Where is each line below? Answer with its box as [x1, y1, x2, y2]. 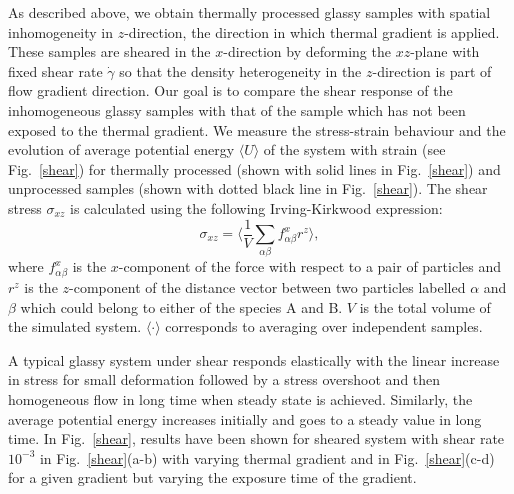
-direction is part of [372, 60, 492, 81]
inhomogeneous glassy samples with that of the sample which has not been [8, 99, 466, 120]
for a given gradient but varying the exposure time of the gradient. [8, 467, 417, 488]
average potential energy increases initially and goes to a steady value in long [8, 408, 482, 429]
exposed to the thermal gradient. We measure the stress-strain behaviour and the [8, 119, 506, 140]
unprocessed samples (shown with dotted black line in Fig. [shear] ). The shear [8, 178, 488, 199]
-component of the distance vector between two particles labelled [69, 277, 466, 298]
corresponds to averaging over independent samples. [165, 316, 483, 337]
